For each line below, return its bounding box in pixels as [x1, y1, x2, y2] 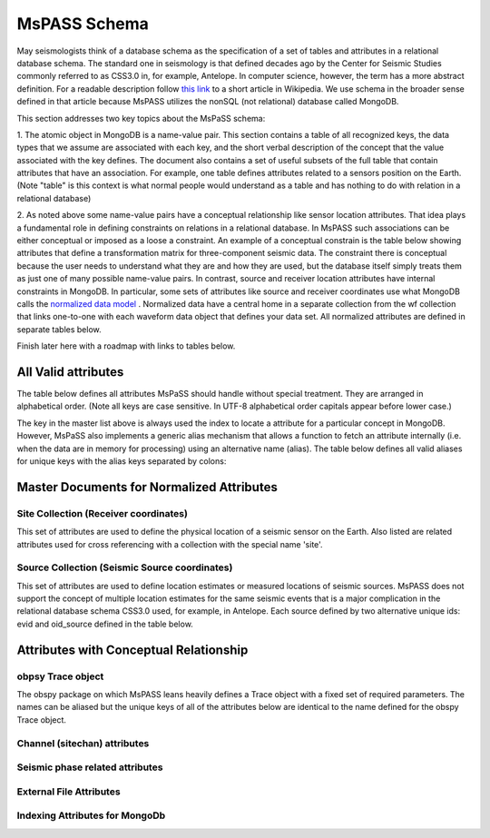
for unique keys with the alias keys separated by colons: [16, 456, 227, 467]
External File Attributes [16, 785, 122, 798]
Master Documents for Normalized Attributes [16, 479, 279, 495]
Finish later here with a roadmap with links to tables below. [16, 340, 236, 351]
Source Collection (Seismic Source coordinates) [16, 561, 233, 574]
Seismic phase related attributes [16, 761, 163, 774]
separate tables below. [16, 323, 102, 335]
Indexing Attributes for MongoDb [16, 809, 166, 822]
